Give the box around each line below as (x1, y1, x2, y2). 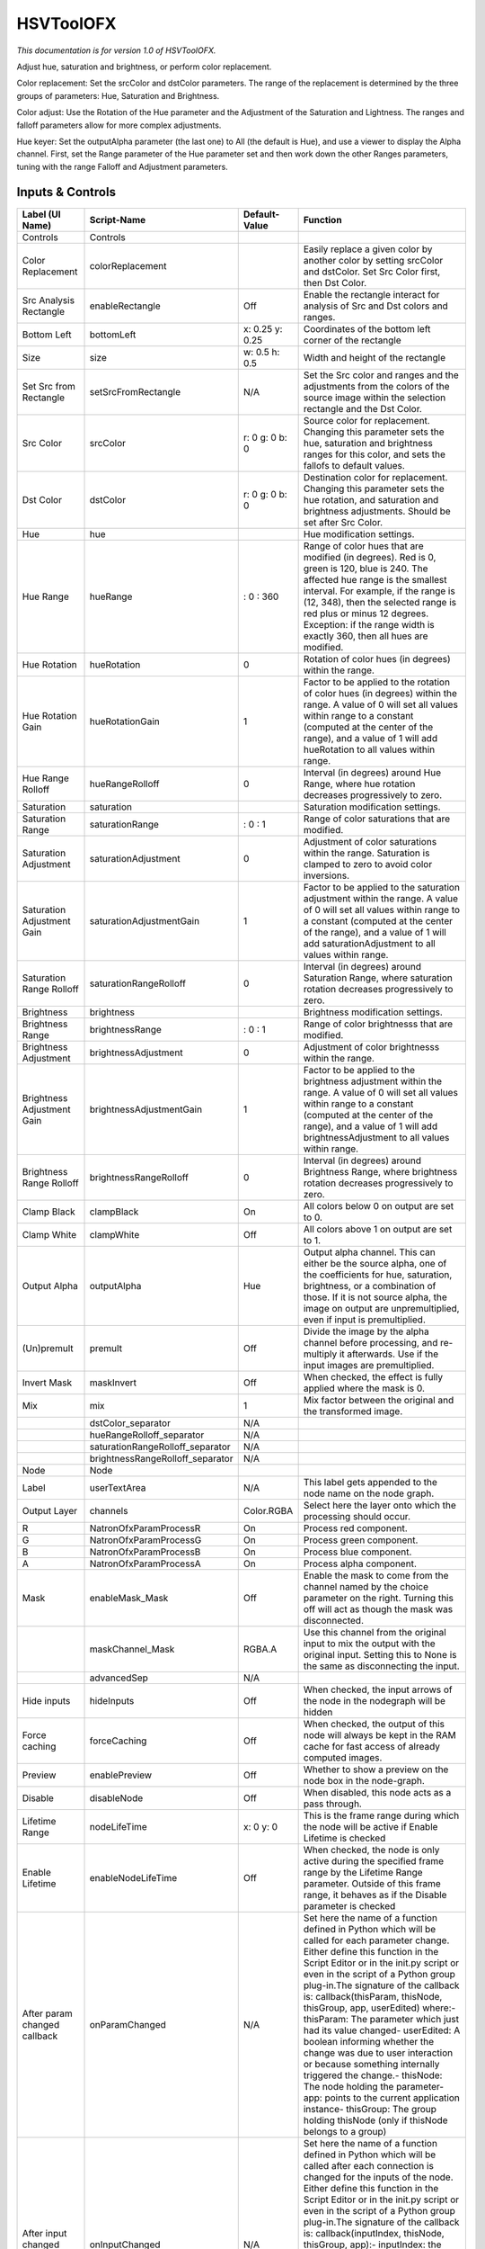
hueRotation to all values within (303, 743, 436, 756)
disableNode (89, 1791, 144, 1804)
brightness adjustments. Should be (303, 505, 451, 517)
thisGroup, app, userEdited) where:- (303, 2002, 456, 2014)
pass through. (303, 1797, 363, 1810)
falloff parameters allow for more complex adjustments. (16, 120, 222, 130)
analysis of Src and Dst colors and (303, 300, 448, 312)
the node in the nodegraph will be (303, 1694, 446, 1707)
